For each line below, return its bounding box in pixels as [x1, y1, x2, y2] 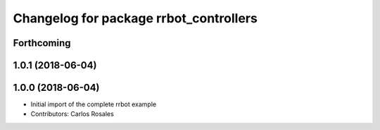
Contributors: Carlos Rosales [30, 110, 114, 118]
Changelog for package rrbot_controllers [13, 10, 258, 26]
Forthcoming [13, 37, 71, 49]
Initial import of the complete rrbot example [30, 100, 157, 108]
